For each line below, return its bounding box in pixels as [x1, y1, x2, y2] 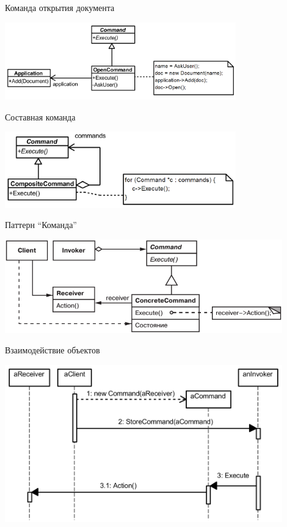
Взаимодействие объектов [5, 344, 100, 356]
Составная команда [5, 110, 76, 123]
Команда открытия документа [5, 1, 115, 13]
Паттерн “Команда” [5, 218, 77, 231]
